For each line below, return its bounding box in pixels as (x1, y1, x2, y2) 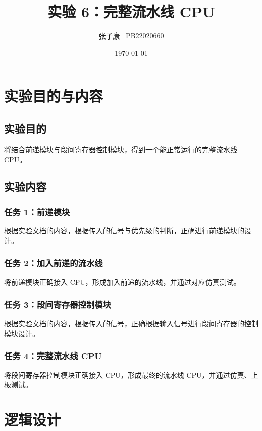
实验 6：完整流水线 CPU (47, 1, 215, 22)
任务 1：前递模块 (4, 205, 70, 218)
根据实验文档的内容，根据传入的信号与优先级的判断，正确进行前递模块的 (4, 225, 244, 236)
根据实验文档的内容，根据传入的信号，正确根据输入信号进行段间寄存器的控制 (4, 318, 258, 329)
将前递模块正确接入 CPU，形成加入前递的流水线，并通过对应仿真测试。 (4, 277, 241, 287)
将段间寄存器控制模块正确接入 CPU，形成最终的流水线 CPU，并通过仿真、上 (4, 369, 258, 380)
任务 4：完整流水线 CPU (4, 349, 102, 362)
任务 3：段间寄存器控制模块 (4, 298, 111, 310)
